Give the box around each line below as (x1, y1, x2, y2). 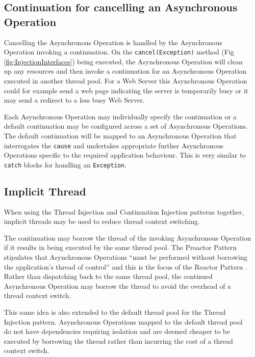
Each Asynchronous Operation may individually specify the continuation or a (4, 111, 237, 121)
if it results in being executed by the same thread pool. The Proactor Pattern (4, 242, 237, 252)
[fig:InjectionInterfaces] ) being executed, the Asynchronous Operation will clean (4, 56, 243, 66)
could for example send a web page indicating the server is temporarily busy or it (4, 85, 249, 95)
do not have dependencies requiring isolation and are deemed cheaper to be (4, 326, 230, 336)
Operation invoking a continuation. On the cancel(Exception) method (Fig (4, 47, 234, 57)
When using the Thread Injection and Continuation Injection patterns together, (4, 206, 244, 217)
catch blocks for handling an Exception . (4, 159, 127, 169)
